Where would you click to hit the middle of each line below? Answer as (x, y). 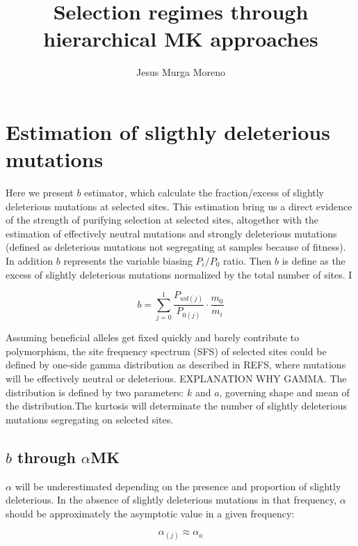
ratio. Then (247, 260)
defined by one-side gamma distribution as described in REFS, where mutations (176, 365)
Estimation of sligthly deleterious (168, 131)
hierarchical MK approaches (181, 39)
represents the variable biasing (128, 260)
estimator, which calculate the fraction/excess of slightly (204, 193)
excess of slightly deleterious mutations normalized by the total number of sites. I (179, 274)
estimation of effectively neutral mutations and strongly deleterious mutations (171, 233)
